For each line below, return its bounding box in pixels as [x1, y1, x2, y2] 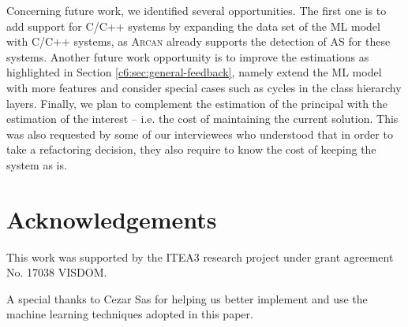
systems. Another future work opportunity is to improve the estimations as [6, 48, 369, 65]
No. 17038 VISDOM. [6, 264, 107, 281]
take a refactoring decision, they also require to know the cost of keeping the [6, 141, 376, 158]
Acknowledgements [6, 203, 217, 235]
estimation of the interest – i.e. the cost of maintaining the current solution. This [6, 110, 399, 127]
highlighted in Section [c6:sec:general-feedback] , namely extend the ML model [6, 64, 382, 80]
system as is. [6, 156, 67, 173]
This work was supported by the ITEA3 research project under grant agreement [6, 248, 394, 265]
